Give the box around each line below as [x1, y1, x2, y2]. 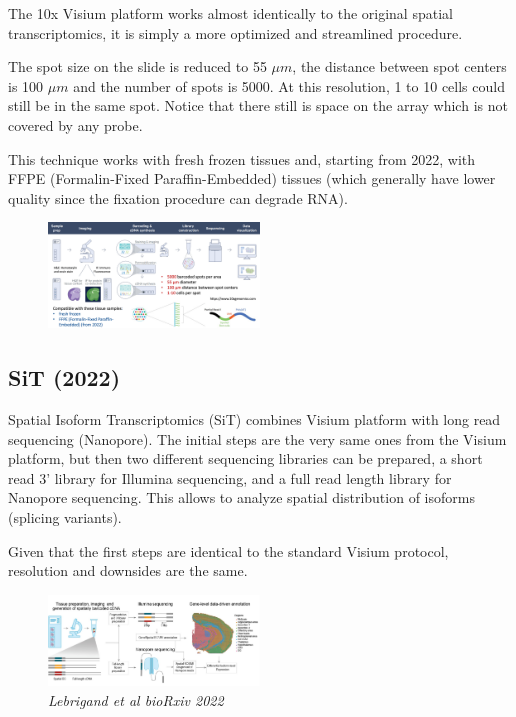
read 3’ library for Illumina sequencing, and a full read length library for [8, 467, 452, 488]
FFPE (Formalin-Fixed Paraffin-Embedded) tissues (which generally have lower [8, 168, 496, 189]
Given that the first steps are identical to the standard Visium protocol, [8, 540, 449, 561]
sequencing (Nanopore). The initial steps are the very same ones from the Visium [8, 428, 507, 449]
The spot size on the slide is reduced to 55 [8, 56, 267, 77]
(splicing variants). [8, 506, 122, 527]
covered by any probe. [8, 114, 143, 135]
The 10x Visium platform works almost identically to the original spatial [8, 3, 453, 23]
